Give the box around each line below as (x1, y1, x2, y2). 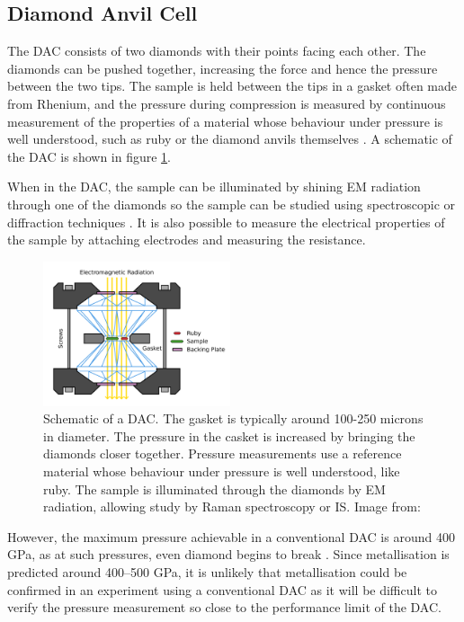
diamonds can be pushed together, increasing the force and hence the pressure (7, 58, 438, 77)
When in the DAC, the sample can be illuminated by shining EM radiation (7, 177, 421, 196)
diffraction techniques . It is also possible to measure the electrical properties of (7, 212, 445, 231)
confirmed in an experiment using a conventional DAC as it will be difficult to (7, 580, 437, 599)
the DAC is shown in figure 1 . (7, 147, 171, 165)
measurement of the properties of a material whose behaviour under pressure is (7, 111, 443, 130)
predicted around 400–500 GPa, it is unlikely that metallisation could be (7, 562, 407, 581)
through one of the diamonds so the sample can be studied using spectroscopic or (7, 194, 456, 213)
